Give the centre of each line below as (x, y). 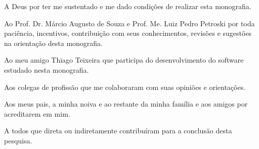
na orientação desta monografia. (53, 43)
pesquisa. (18, 140)
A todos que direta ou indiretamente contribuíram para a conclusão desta (118, 131)
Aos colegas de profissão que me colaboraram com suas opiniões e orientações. (125, 87)
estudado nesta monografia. (47, 69)
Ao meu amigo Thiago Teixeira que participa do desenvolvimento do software (124, 60)
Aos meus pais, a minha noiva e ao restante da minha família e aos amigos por (126, 104)
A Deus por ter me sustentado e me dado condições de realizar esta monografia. (128, 6)
